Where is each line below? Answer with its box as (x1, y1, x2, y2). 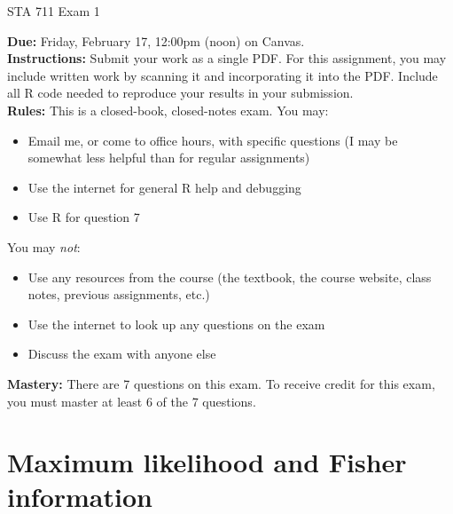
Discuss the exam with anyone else (27, 344, 216, 363)
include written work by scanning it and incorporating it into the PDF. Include (7, 66, 438, 84)
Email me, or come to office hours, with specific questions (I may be (27, 130, 398, 149)
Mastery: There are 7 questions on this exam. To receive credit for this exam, (7, 374, 435, 392)
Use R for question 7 (27, 208, 140, 226)
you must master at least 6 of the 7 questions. (7, 391, 256, 410)
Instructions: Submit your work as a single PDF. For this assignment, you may (7, 49, 447, 67)
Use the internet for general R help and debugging (27, 178, 301, 196)
